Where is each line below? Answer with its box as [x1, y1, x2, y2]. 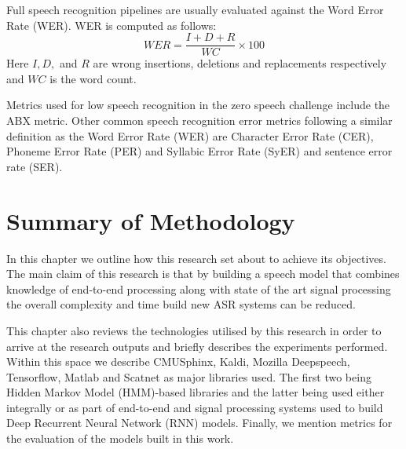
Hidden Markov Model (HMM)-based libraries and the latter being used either [6, 384, 385, 400]
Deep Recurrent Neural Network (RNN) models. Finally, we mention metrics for [6, 414, 393, 431]
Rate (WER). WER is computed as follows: [6, 16, 217, 33]
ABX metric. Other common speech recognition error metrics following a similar [6, 112, 393, 129]
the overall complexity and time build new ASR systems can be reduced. [6, 296, 356, 312]
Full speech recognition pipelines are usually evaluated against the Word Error [6, 2, 384, 17]
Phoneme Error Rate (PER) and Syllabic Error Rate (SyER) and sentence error [6, 143, 393, 159]
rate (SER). [6, 158, 63, 174]
